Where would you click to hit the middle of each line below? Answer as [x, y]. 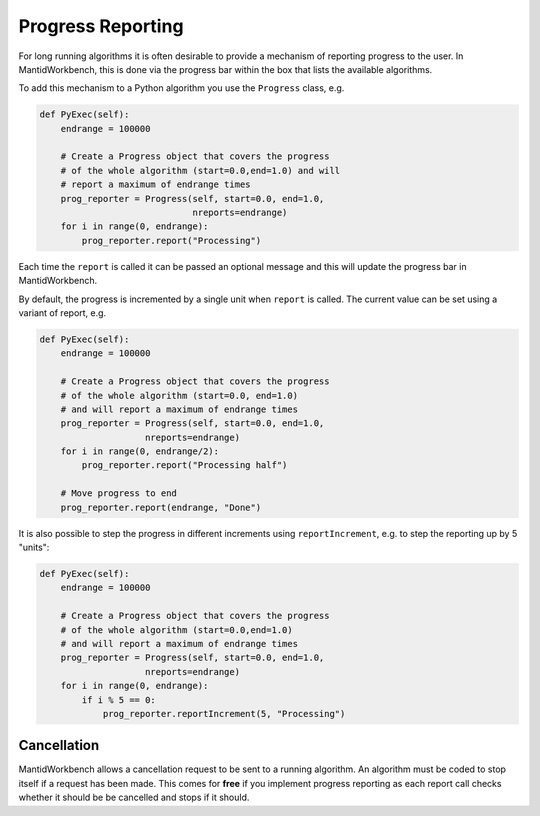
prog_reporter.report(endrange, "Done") [161, 507]
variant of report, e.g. [62, 312]
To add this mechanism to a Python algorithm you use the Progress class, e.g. [181, 88]
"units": [34, 547]
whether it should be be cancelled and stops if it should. [134, 797]
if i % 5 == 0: [119, 699]
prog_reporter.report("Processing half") [184, 465]
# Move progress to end [118, 493]
